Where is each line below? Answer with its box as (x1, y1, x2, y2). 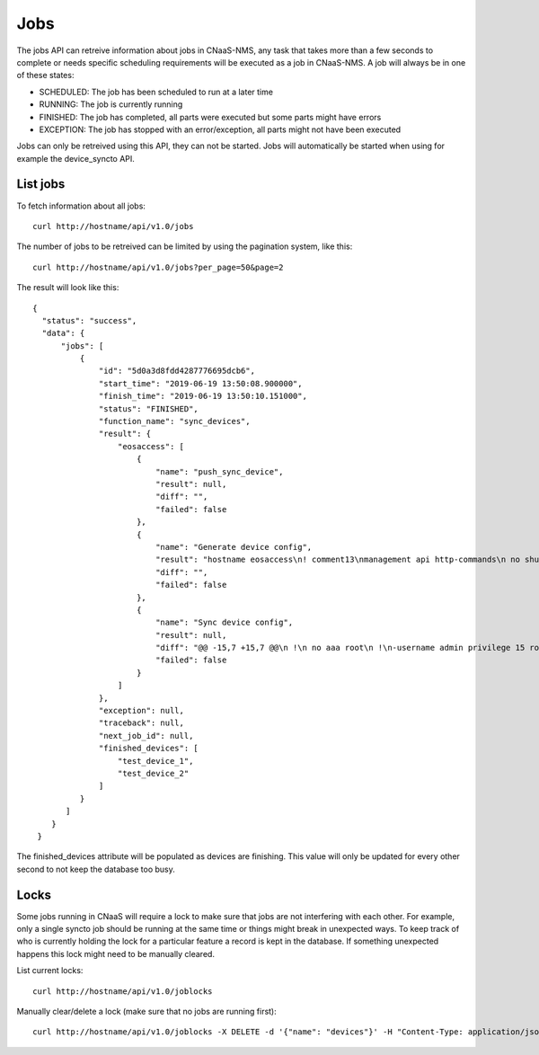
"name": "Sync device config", (155, 617, 294, 628)
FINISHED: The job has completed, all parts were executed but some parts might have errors (39, 111, 382, 122)
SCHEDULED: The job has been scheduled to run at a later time (39, 86, 274, 97)
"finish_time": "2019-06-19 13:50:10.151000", (99, 391, 307, 402)
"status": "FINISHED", (99, 403, 199, 413)
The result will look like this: (16, 282, 119, 293)
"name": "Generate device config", (155, 542, 313, 552)
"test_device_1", (117, 756, 194, 766)
